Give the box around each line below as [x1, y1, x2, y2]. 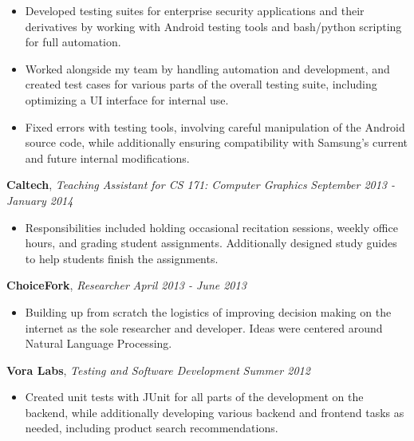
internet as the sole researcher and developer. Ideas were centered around [25, 319, 383, 336]
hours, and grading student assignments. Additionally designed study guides [25, 234, 397, 251]
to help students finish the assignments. [25, 250, 219, 266]
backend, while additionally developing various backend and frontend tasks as [25, 404, 404, 420]
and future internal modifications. [25, 149, 190, 166]
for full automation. [25, 33, 121, 50]
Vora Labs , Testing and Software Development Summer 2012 [6, 361, 310, 378]
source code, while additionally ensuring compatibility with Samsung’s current [25, 134, 408, 151]
